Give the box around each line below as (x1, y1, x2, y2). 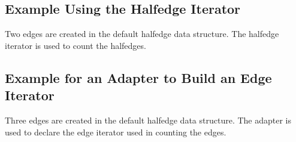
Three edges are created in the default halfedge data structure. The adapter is (5, 113, 292, 126)
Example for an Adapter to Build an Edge (5, 68, 272, 87)
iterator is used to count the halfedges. (5, 39, 146, 51)
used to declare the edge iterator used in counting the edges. (5, 125, 226, 138)
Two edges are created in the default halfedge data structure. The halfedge (5, 27, 279, 40)
